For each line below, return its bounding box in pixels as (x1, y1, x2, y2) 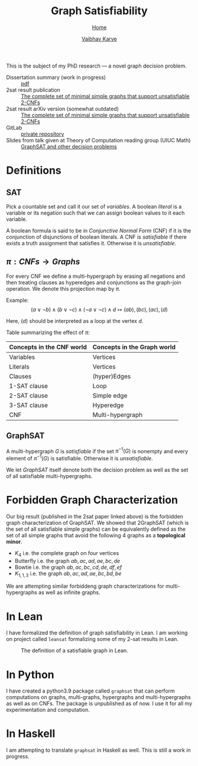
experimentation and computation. (6, 706, 90, 713)
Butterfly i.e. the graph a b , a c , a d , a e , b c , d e (14, 557, 121, 564)
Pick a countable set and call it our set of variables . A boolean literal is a (6, 203, 182, 210)
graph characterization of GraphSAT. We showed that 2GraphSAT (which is (6, 519, 189, 526)
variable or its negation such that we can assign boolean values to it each (6, 209, 185, 216)
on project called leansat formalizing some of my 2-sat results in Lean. (6, 636, 179, 643)
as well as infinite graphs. (38, 589, 100, 596)
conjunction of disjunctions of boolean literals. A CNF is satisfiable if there (6, 233, 187, 241)
